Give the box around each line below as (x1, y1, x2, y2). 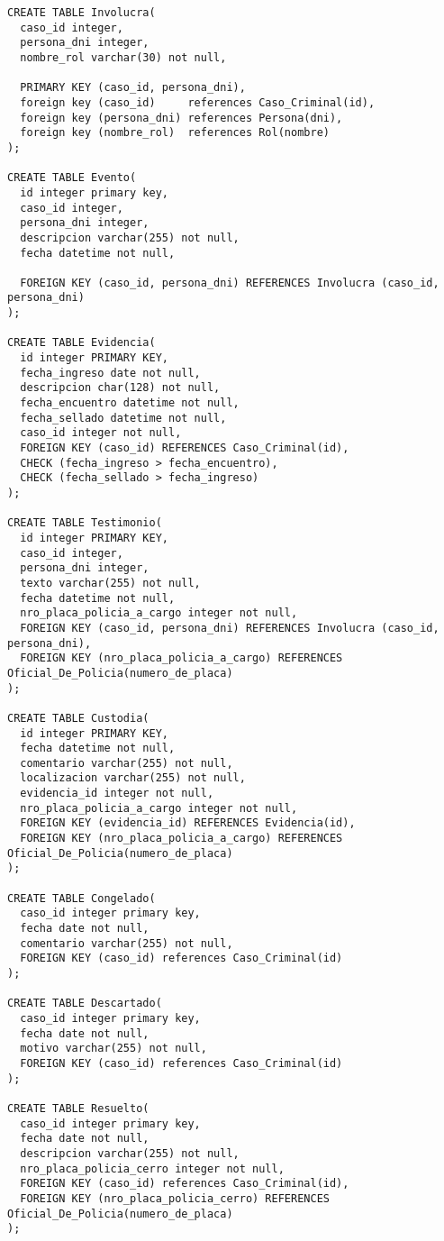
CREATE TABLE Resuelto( (7, 1101, 150, 1115)
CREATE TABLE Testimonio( (7, 516, 162, 530)
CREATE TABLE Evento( (7, 171, 137, 185)
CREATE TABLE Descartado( (7, 997, 162, 1010)
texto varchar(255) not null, (20, 576, 201, 589)
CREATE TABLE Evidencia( (7, 336, 156, 350)
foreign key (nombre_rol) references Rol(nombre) (20, 126, 330, 140)
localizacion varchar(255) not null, (20, 771, 246, 785)
